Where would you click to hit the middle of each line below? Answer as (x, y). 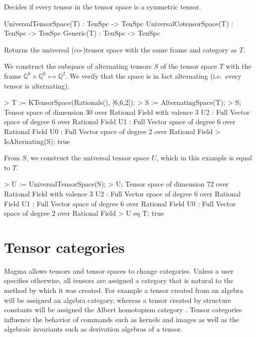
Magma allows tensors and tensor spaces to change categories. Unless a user (119, 270)
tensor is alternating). (37, 85)
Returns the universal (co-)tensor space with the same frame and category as (121, 49)
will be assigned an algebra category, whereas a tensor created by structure (118, 300)
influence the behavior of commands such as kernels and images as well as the (122, 319)
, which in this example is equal (204, 158)
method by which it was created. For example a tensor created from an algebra (124, 290)
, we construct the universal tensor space (88, 158)
